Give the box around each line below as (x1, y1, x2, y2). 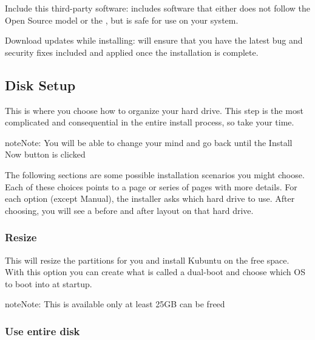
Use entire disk (5, 323, 80, 338)
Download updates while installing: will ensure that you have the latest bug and (5, 34, 303, 47)
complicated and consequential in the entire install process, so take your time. (5, 116, 294, 128)
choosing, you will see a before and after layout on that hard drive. (5, 204, 254, 216)
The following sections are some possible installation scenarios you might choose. (5, 168, 305, 181)
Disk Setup (5, 75, 76, 94)
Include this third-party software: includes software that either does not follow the (5, 2, 311, 14)
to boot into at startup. (5, 277, 92, 290)
